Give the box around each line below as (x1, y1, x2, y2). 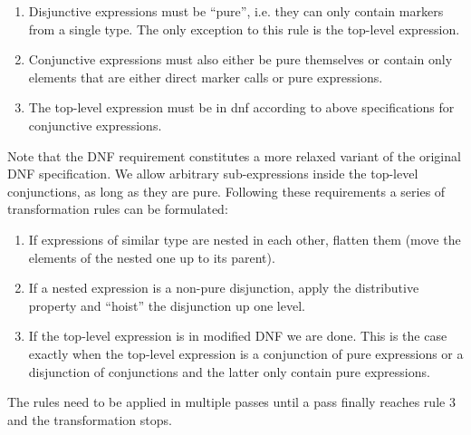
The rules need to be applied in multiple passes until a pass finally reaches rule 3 (7, 392, 456, 411)
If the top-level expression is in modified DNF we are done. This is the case (28, 326, 447, 345)
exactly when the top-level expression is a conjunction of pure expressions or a (28, 343, 464, 362)
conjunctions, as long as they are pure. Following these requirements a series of (7, 181, 446, 200)
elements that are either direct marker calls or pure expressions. (28, 67, 383, 86)
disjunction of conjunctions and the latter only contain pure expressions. (28, 362, 430, 381)
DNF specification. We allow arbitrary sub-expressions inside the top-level (7, 164, 418, 183)
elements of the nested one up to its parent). (28, 247, 275, 266)
